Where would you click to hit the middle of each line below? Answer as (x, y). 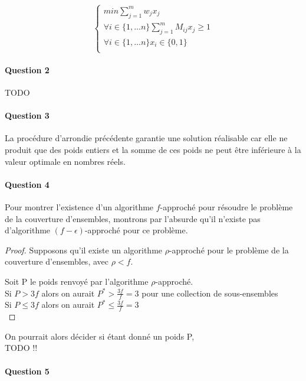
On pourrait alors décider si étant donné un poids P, (100, 336)
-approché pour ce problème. (136, 230)
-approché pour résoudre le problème (226, 206)
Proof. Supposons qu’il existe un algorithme (84, 250)
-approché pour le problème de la (229, 250)
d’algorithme (28, 230)
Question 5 (27, 371)
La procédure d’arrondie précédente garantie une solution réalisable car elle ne (146, 138)
